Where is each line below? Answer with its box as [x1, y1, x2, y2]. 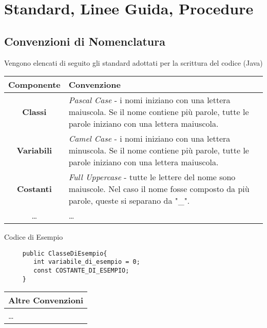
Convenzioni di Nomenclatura [4, 33, 165, 49]
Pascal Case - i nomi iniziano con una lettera [68, 94, 231, 106]
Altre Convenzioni [8, 294, 84, 306]
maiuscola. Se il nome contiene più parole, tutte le [68, 106, 249, 118]
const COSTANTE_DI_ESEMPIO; [33, 267, 129, 275]
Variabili [16, 144, 52, 157]
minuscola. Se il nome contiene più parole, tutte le [68, 144, 249, 157]
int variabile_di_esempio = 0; [33, 258, 140, 266]
